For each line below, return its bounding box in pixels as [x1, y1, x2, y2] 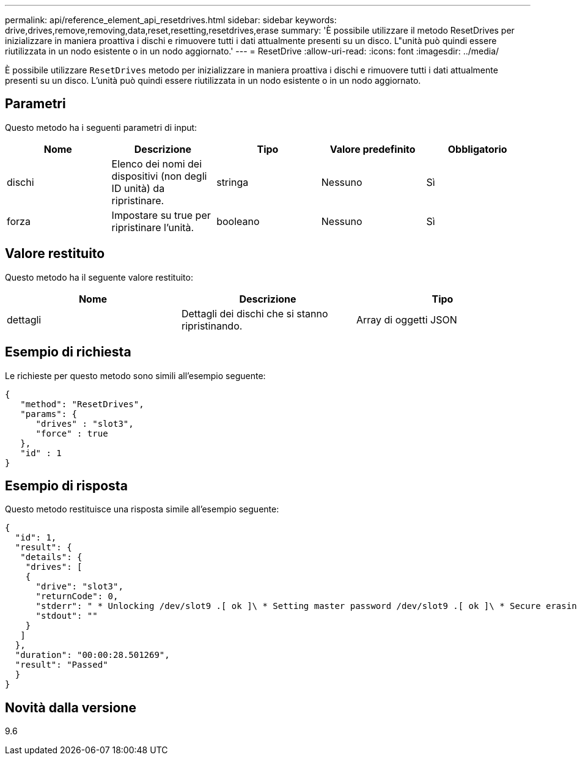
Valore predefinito [329, 142, 416, 155]
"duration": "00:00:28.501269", [15, 650, 170, 660]
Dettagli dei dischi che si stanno [181, 307, 328, 320]
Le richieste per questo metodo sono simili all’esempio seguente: [5, 370, 266, 381]
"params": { [20, 408, 78, 419]
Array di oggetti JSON [356, 313, 457, 326]
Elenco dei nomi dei [111, 157, 202, 170]
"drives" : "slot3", [35, 418, 134, 429]
